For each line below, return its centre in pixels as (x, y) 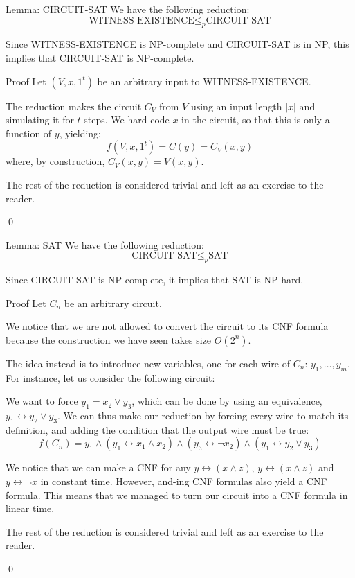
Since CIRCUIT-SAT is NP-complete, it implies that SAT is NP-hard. (155, 280)
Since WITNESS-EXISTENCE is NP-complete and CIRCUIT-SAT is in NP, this (177, 44)
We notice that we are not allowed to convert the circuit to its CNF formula (167, 326)
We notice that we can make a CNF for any (98, 467)
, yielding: (80, 133)
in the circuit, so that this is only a (256, 120)
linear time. (30, 508)
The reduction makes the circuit (74, 106)
